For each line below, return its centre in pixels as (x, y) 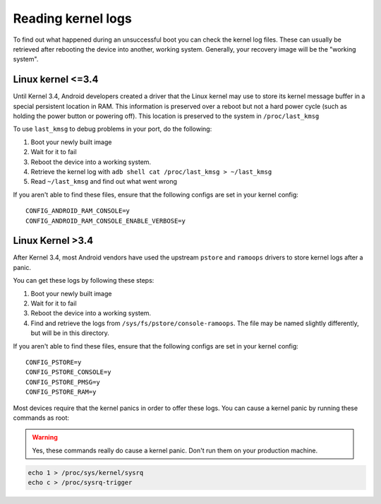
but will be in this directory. (70, 333)
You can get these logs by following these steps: (84, 281)
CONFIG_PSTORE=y (54, 362)
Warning (45, 438)
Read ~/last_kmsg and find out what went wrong (104, 182)
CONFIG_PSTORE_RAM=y (61, 392)
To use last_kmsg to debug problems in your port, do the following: (113, 129)
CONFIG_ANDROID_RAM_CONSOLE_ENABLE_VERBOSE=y (106, 221)
